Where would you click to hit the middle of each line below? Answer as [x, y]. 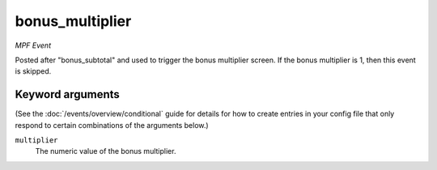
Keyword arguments [68, 94]
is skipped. [33, 71]
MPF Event [33, 45]
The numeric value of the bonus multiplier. [106, 151]
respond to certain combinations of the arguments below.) [112, 125]
